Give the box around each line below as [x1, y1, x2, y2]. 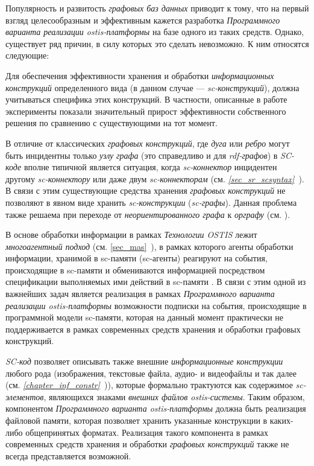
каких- [269, 414, 294, 426]
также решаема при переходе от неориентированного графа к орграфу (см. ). [5, 208, 290, 220]
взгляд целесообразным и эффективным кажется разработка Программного [5, 13, 280, 26]
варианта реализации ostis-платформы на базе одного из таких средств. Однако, [5, 25, 304, 38]
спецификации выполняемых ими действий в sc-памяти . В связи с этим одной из [5, 275, 306, 288]
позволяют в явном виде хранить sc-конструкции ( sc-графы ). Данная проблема [5, 196, 297, 208]
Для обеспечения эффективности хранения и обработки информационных [5, 69, 274, 81]
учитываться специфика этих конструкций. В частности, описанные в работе [5, 93, 287, 106]
